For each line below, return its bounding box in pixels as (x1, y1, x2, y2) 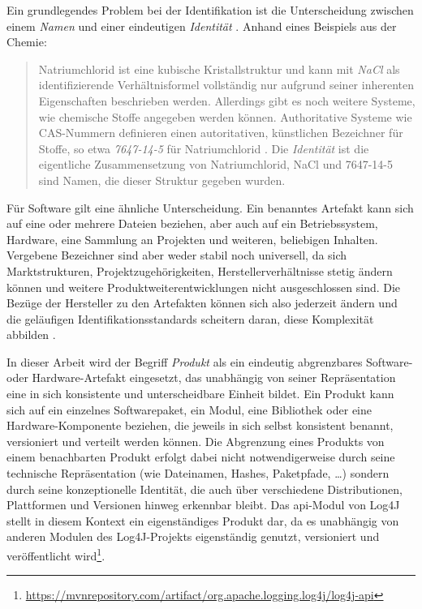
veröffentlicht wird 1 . (6, 545, 105, 564)
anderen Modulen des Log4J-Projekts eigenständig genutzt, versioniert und (6, 528, 380, 545)
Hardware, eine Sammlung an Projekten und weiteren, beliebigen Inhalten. (6, 230, 378, 247)
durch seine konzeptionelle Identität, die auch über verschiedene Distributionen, (6, 480, 403, 497)
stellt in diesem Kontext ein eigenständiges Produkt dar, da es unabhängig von (6, 512, 399, 529)
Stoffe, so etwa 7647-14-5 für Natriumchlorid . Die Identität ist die (38, 139, 369, 157)
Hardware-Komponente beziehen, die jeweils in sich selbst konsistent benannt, (6, 417, 394, 434)
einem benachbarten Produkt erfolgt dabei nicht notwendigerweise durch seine (6, 448, 395, 465)
